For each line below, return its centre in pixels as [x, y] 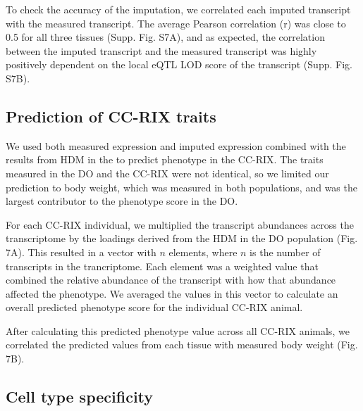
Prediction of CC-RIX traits [111, 116]
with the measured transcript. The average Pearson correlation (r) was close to [176, 23]
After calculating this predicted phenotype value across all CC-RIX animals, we [178, 330]
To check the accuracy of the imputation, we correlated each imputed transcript [178, 9]
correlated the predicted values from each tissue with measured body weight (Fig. [182, 344]
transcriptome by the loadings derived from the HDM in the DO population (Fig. [182, 238]
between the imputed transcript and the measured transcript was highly [161, 50]
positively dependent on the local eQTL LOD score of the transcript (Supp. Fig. [179, 64]
